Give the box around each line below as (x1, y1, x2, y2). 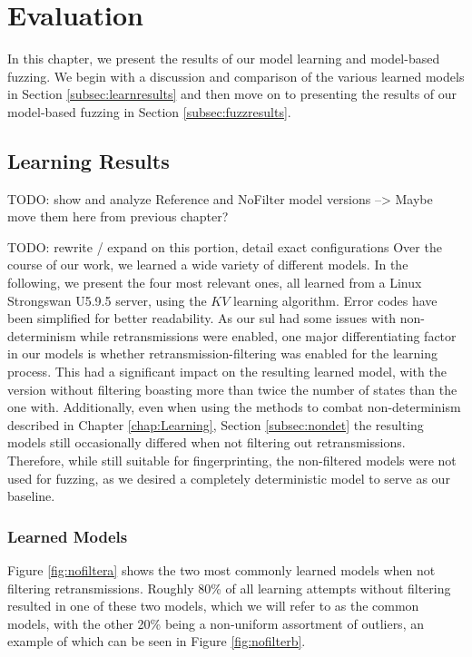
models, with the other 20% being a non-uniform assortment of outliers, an (7, 613, 424, 632)
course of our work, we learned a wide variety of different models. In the (7, 255, 408, 274)
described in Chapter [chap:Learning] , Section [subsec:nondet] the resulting (7, 415, 424, 434)
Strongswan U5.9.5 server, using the (7, 290, 207, 309)
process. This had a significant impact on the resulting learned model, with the (7, 362, 447, 381)
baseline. (7, 486, 55, 505)
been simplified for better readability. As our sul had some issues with (7, 309, 397, 328)
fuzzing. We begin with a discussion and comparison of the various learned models (7, 66, 465, 85)
